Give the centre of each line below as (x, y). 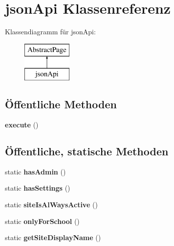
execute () (22, 125)
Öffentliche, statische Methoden (87, 151)
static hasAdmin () (35, 171)
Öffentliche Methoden (61, 104)
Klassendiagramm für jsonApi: (50, 32)
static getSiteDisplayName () (53, 237)
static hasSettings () (38, 188)
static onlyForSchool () (42, 221)
